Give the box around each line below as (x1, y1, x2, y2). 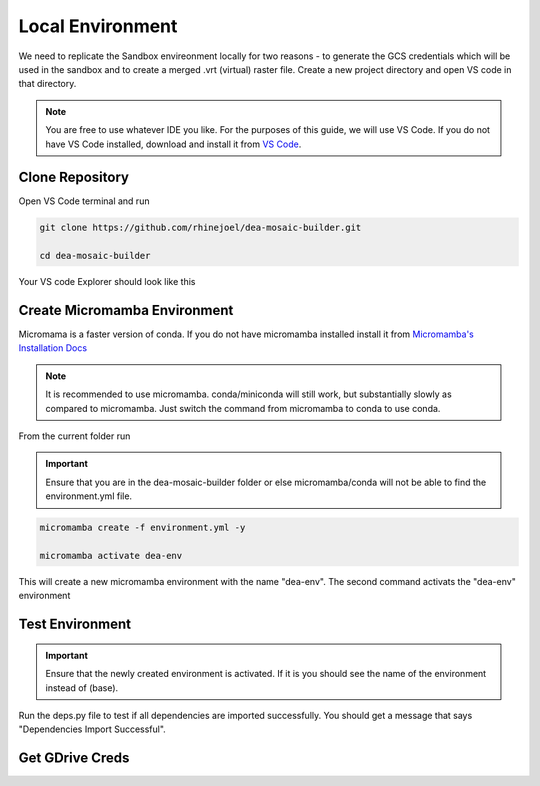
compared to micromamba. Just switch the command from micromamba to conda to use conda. (45, 402, 441, 414)
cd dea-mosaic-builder (39, 250, 151, 262)
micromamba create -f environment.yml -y (39, 522, 246, 534)
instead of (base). (45, 681, 119, 694)
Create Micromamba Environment (18, 301, 234, 319)
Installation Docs (18, 342, 88, 354)
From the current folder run (18, 430, 131, 442)
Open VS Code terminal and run (18, 195, 150, 207)
